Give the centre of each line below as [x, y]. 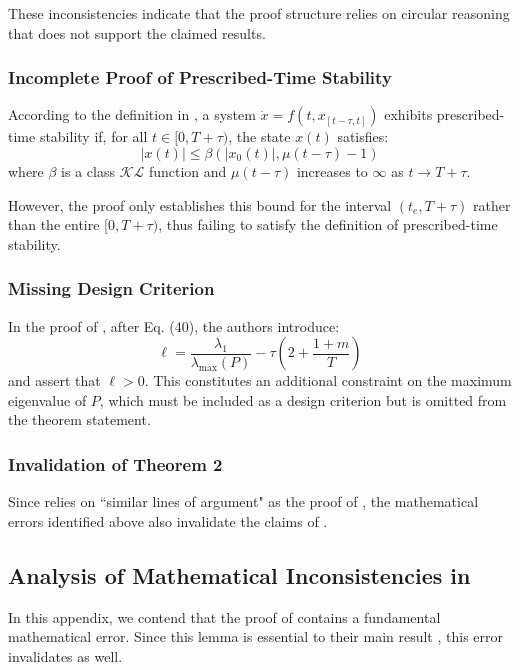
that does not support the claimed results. [137, 32]
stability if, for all [93, 136]
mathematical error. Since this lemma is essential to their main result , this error [256, 636]
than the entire [54, 224]
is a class [88, 171]
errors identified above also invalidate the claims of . [168, 520]
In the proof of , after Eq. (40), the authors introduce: [174, 325]
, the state [259, 136]
